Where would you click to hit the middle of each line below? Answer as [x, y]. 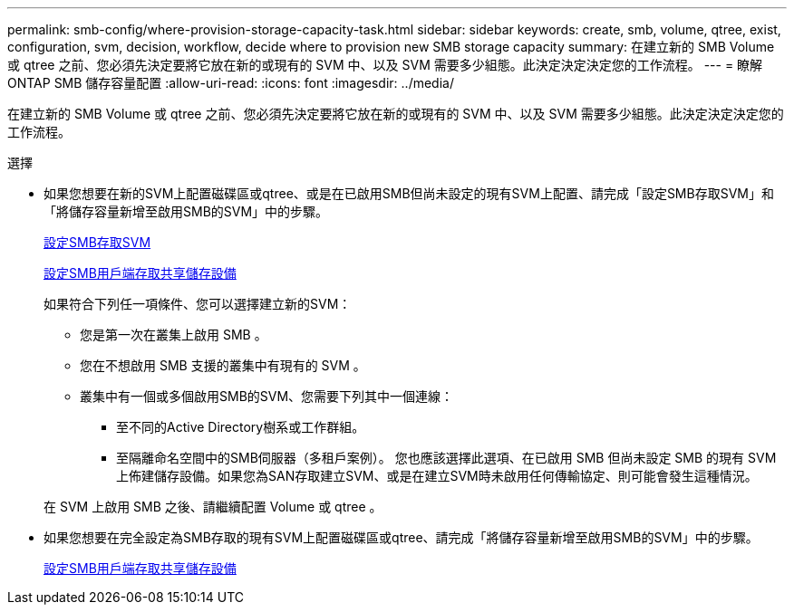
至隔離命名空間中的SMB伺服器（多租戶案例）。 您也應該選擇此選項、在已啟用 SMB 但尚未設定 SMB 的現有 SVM [446, 458]
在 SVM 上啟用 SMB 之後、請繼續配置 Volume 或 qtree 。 [213, 507]
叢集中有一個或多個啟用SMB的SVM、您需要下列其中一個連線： [267, 396]
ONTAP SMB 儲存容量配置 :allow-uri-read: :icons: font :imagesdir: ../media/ [231, 83]
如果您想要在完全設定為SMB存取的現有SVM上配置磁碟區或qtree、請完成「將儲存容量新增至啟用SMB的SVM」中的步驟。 [401, 537]
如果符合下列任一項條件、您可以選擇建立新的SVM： [198, 304]
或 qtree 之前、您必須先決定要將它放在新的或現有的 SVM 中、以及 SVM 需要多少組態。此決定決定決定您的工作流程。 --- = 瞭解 [385, 65]
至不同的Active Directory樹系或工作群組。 [241, 427]
